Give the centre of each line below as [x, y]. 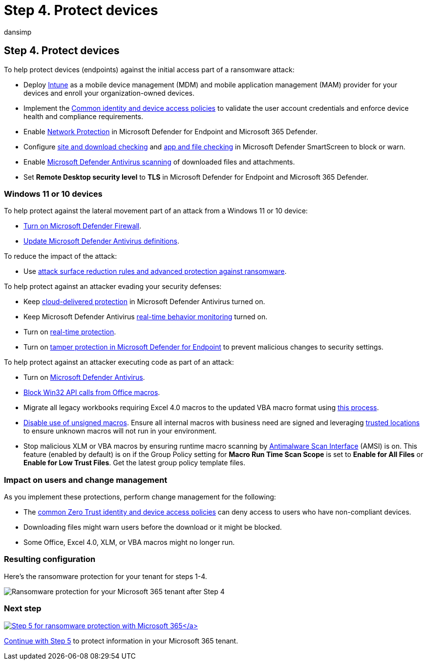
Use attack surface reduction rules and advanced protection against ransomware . [155, 271]
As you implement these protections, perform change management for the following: [140, 497]
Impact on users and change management [86, 480]
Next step [23, 609]
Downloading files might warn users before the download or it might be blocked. [153, 527]
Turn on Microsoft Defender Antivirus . [84, 377]
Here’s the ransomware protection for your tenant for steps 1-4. [106, 576]
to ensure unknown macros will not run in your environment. [120, 431]
